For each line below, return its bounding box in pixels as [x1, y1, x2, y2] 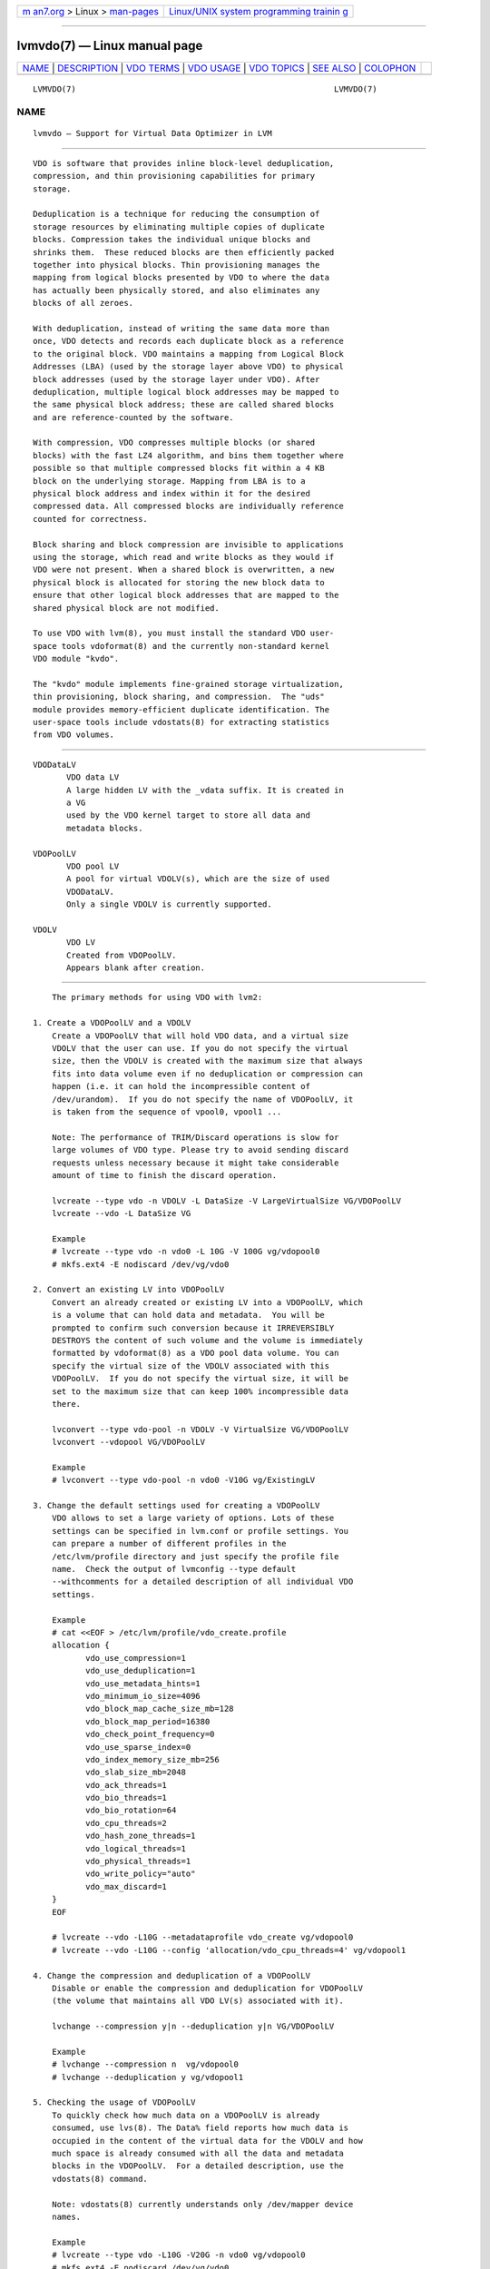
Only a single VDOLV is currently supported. [66, 899, 272, 909]
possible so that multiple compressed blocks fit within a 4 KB [33, 463, 326, 474]
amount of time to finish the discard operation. [51, 1170, 277, 1180]
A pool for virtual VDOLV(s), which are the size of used [66, 874, 330, 884]
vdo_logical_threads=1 [84, 1843, 186, 1853]
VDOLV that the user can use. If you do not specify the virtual [51, 1044, 349, 1054]
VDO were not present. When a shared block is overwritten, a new [33, 565, 335, 575]
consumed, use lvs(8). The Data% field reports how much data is [51, 2123, 349, 2133]
